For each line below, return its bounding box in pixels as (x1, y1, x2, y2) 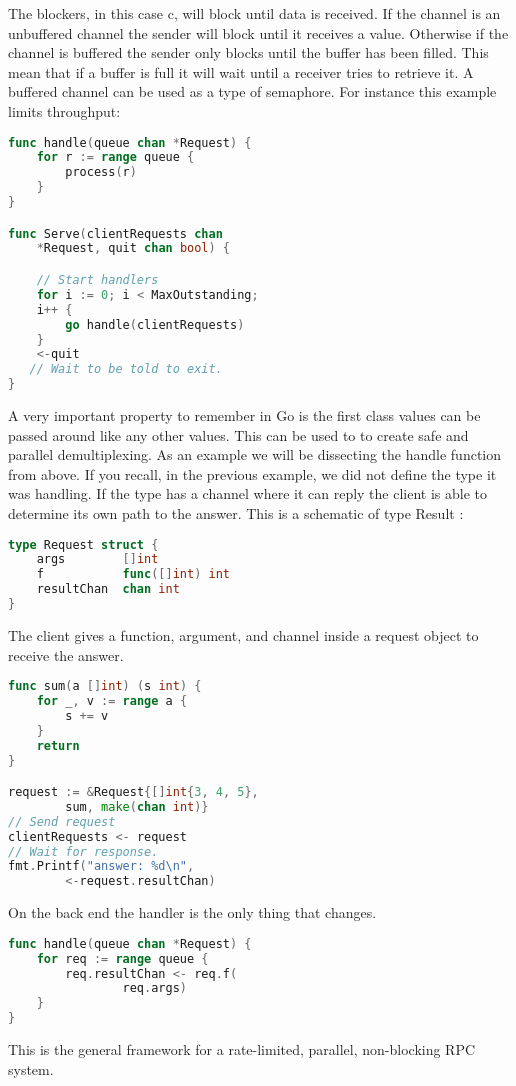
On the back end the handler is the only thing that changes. (8, 902, 377, 923)
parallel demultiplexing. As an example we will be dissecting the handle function (8, 444, 502, 465)
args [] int (36, 552, 159, 567)
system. (8, 1058, 54, 1079)
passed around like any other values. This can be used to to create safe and (8, 424, 469, 445)
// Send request (8, 814, 116, 829)
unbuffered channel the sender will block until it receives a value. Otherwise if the (8, 22, 509, 43)
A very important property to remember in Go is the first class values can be (8, 405, 481, 425)
